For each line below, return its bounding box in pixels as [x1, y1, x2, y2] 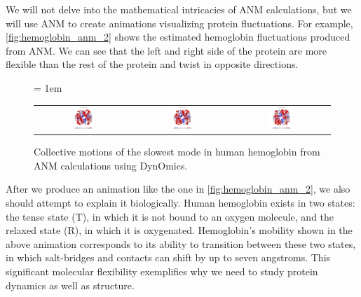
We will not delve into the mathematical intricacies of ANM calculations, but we [6, 2, 352, 16]
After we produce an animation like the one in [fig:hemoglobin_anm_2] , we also [6, 181, 350, 196]
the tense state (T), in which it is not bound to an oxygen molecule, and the [6, 209, 334, 223]
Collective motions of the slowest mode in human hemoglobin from [34, 144, 320, 159]
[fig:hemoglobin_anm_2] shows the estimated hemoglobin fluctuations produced [6, 29, 350, 44]
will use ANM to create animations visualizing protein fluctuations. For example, [6, 15, 353, 30]
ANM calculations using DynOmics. [34, 158, 188, 172]
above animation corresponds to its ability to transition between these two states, [6, 236, 356, 251]
